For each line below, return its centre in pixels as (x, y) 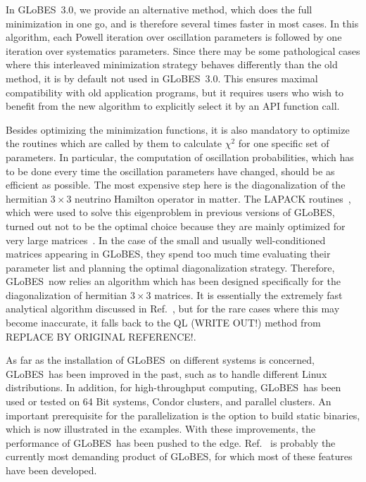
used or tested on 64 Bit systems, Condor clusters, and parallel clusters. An (169, 401)
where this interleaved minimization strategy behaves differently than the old (172, 64)
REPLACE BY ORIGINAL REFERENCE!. (101, 336)
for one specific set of (284, 143)
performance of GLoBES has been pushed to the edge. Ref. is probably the (171, 442)
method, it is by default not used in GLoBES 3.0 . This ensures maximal (162, 78)
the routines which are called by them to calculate (114, 143)
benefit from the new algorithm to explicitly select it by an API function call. (173, 106)
